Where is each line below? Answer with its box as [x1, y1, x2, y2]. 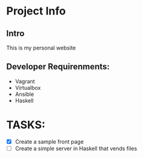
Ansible [15, 90, 35, 98]
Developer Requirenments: [6, 62, 110, 72]
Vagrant [15, 77, 35, 85]
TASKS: [6, 118, 45, 131]
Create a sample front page [15, 137, 84, 145]
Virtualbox [15, 84, 41, 91]
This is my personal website [6, 44, 76, 51]
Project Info [6, 4, 66, 18]
